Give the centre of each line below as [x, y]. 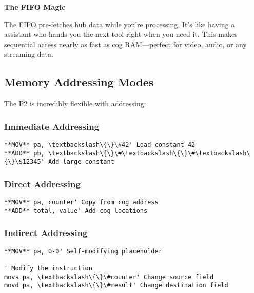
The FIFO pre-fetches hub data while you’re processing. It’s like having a [120, 24]
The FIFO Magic [35, 7]
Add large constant [81, 162]
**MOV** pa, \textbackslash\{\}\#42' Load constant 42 [100, 144]
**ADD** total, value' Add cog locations [76, 211]
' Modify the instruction [48, 269]
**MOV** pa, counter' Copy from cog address [81, 202]
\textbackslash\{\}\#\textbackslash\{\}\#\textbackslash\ [149, 153]
